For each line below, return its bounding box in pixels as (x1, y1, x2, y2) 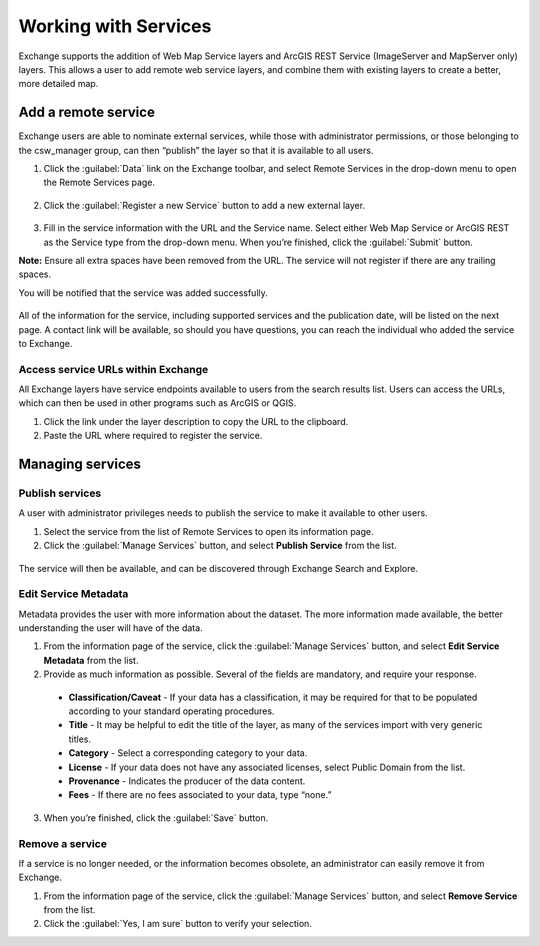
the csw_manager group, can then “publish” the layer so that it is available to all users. (18, 144, 374, 156)
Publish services (18, 486, 102, 500)
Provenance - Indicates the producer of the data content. (68, 775, 306, 787)
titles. (68, 733, 92, 745)
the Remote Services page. (43, 176, 155, 189)
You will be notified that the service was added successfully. (18, 286, 269, 299)
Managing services (18, 456, 142, 473)
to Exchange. (18, 337, 73, 349)
